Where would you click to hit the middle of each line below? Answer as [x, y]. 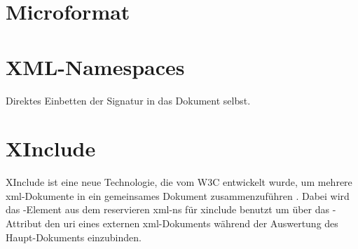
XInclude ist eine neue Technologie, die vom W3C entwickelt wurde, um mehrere [179, 182]
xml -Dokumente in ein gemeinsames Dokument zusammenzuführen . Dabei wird [178, 195]
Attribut [24, 223]
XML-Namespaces [95, 66]
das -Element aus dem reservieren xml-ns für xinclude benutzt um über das [168, 209]
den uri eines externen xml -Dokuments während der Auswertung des [192, 223]
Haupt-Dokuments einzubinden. [74, 237]
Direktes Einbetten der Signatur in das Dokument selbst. [128, 100]
